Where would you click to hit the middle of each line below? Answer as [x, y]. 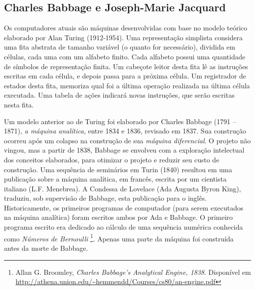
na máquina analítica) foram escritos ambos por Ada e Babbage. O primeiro [118, 217]
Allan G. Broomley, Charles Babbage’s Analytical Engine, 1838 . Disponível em [133, 272]
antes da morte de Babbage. [46, 248]
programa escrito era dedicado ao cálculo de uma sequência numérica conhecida [124, 227]
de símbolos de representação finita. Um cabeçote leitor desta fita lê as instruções [126, 66]
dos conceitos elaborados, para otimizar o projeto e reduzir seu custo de [112, 159]
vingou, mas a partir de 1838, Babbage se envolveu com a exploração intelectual [124, 150]
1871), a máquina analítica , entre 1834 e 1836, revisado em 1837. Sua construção [125, 131]
